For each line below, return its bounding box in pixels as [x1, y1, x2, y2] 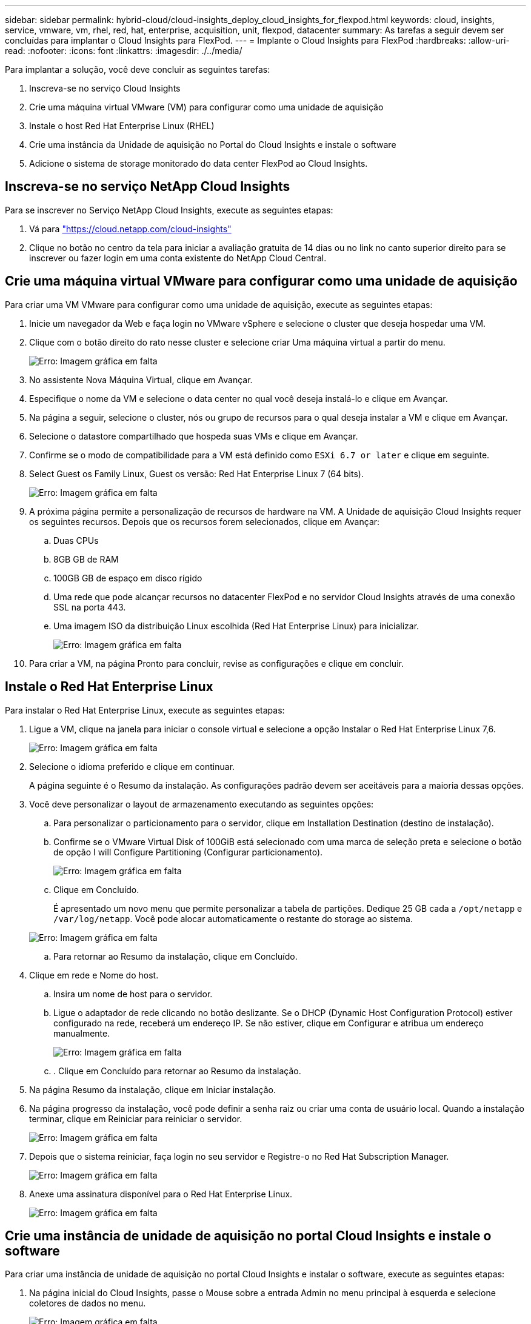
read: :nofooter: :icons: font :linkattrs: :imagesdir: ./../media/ [5, 45, 242, 56]
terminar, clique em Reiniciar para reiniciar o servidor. [29, 1113, 242, 1124]
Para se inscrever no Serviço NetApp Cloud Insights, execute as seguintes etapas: [5, 204, 333, 215]
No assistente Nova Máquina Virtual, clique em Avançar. [29, 374, 253, 385]
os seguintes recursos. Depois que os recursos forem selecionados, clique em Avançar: [29, 516, 380, 527]
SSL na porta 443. [53, 601, 126, 612]
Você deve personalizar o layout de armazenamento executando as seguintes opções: [29, 798, 374, 809]
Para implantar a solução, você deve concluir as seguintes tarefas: [5, 64, 270, 75]
